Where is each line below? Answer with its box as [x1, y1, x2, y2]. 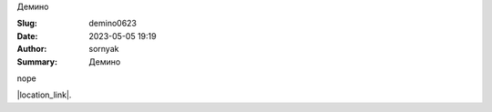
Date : [16, 30, 38, 41]
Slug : [16, 18, 38, 29]
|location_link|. [16, 89, 72, 100]
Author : [16, 44, 47, 55]
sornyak [88, 44, 119, 55]
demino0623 [88, 18, 137, 29]
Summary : [16, 56, 58, 67]
